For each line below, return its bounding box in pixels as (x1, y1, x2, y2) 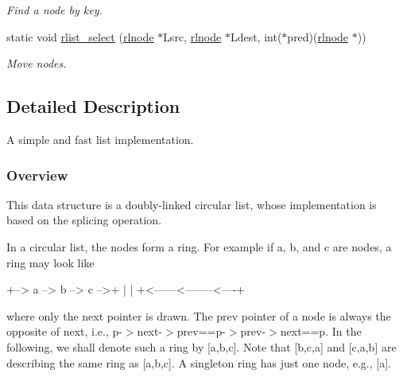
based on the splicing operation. (6, 212, 162, 228)
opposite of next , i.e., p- (6, 323, 122, 340)
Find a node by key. (6, 2, 103, 17)
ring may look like (6, 254, 95, 270)
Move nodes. (6, 55, 67, 72)
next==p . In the (280, 323, 362, 340)
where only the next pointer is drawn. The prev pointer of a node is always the (6, 307, 391, 324)
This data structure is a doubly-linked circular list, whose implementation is (6, 196, 377, 212)
